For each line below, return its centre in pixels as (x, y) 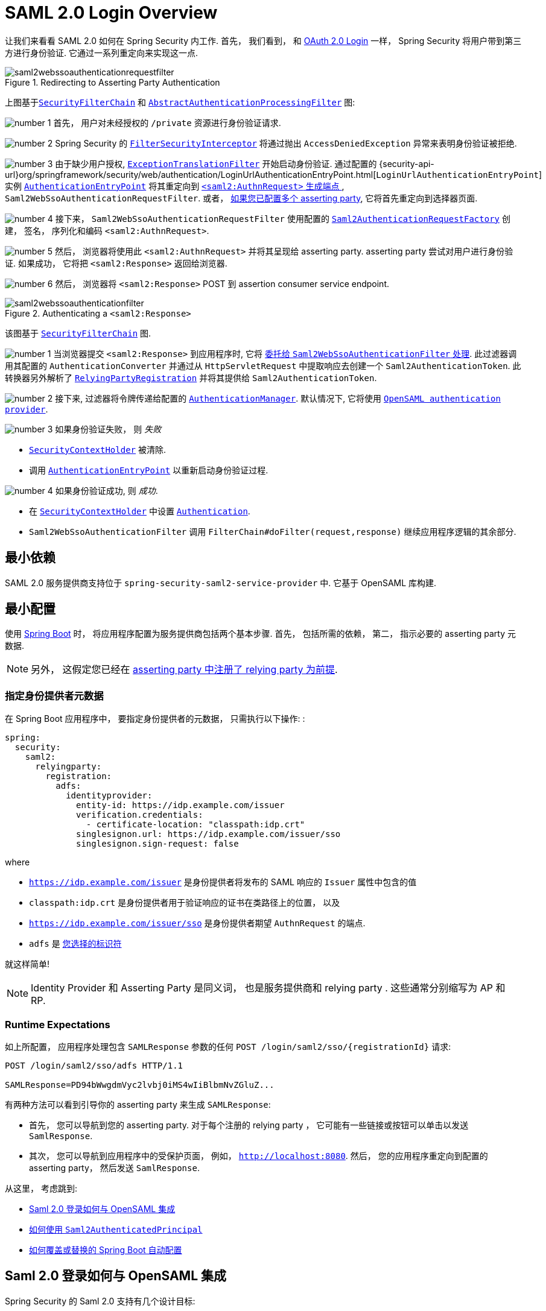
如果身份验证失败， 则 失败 (108, 429)
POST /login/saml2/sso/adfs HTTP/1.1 (94, 1065)
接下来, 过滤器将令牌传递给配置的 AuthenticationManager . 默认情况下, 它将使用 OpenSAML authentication (278, 398)
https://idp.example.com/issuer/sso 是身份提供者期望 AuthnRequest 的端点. (197, 923)
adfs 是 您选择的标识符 (75, 944)
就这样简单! (27, 964)
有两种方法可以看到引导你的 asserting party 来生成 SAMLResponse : (138, 1104)
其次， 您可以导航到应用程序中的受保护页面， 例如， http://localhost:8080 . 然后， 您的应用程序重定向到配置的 (259, 1155)
